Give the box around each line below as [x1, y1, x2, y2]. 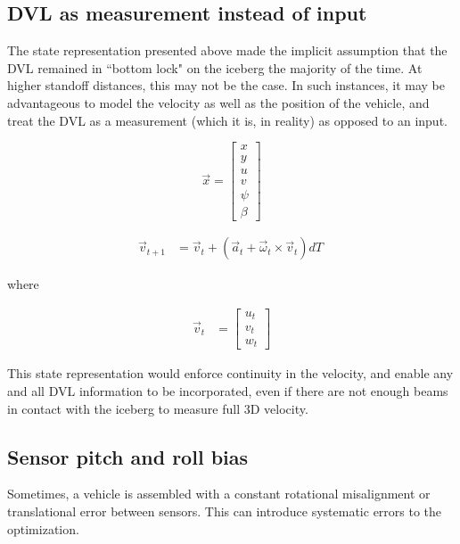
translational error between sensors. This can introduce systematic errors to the [7, 502, 442, 521]
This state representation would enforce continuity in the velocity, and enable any [7, 364, 454, 383]
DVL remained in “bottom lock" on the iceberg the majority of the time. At [7, 58, 423, 77]
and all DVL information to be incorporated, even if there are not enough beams [7, 382, 448, 400]
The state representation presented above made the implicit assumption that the [7, 41, 448, 60]
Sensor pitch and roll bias [7, 442, 249, 470]
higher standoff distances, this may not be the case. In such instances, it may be [7, 76, 445, 95]
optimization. [7, 519, 79, 538]
